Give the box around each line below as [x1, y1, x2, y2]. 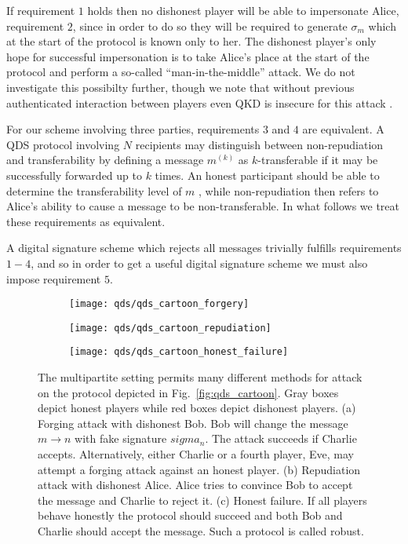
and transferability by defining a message [6, 152, 204, 168]
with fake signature [75, 430, 167, 447]
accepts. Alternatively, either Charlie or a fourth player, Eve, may [38, 446, 355, 462]
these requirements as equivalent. [6, 213, 166, 229]
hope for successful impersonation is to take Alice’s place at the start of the [6, 48, 370, 64]
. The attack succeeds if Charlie [205, 430, 357, 447]
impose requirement [6, 270, 101, 287]
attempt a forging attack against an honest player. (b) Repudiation [38, 461, 361, 477]
